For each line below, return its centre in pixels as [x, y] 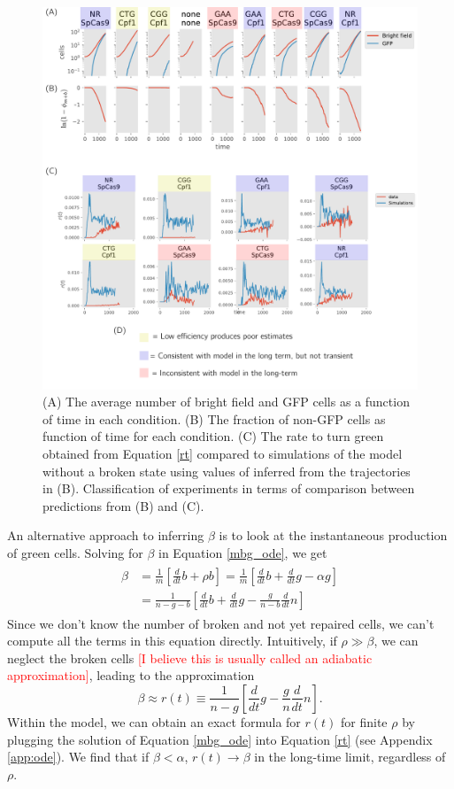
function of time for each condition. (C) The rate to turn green [213, 436]
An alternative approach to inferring [106, 535]
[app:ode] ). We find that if [78, 757]
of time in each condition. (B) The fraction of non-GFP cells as [214, 418]
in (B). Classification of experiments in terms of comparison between [229, 488]
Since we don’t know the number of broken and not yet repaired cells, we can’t [221, 623]
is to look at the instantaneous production [333, 535]
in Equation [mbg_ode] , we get [243, 552]
